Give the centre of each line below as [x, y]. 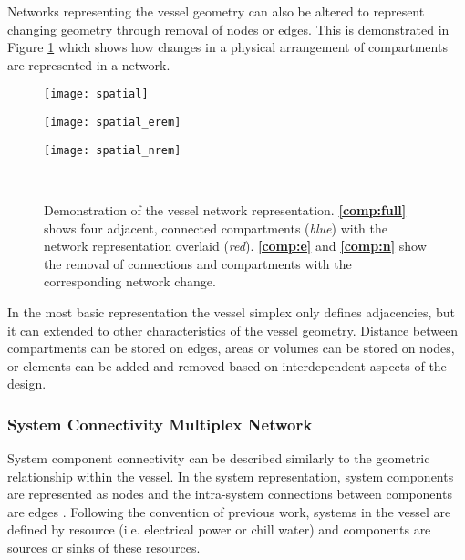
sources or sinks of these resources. [104, 548]
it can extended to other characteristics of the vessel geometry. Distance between [233, 330]
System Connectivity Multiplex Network [160, 424]
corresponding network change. [130, 281]
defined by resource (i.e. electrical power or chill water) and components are [219, 529]
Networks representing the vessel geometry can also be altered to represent [216, 11]
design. [27, 384]
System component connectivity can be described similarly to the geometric [219, 458]
